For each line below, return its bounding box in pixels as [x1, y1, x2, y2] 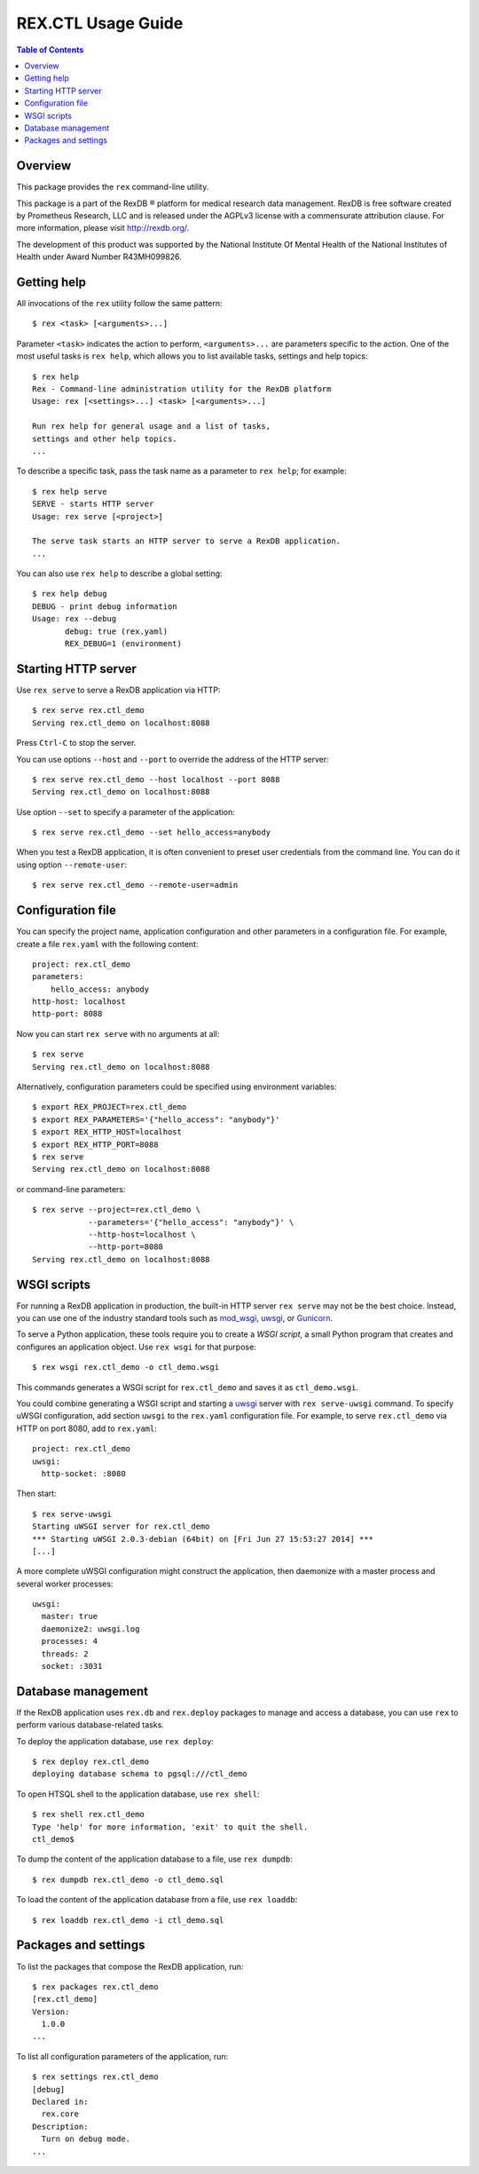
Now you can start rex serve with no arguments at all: [16, 1028, 220, 1039]
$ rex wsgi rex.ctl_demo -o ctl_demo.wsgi [32, 1363, 220, 1372]
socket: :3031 [41, 1661, 103, 1672]
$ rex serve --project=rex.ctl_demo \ [32, 1205, 201, 1215]
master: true [41, 1611, 98, 1622]
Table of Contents [16, 44, 84, 55]
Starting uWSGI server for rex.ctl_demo [32, 1522, 210, 1531]
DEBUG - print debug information [32, 601, 177, 612]
